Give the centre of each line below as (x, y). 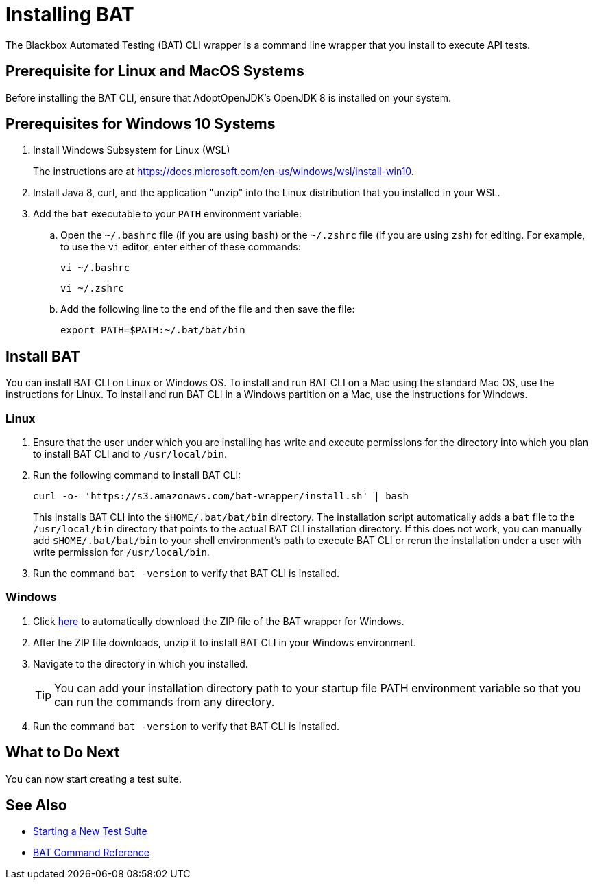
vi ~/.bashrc (95, 268)
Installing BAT (70, 14)
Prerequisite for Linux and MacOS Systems (155, 71)
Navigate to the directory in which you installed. (141, 663)
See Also (36, 805)
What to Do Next (63, 753)
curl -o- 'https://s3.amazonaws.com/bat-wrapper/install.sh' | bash (221, 496)
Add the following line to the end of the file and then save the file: (208, 309)
